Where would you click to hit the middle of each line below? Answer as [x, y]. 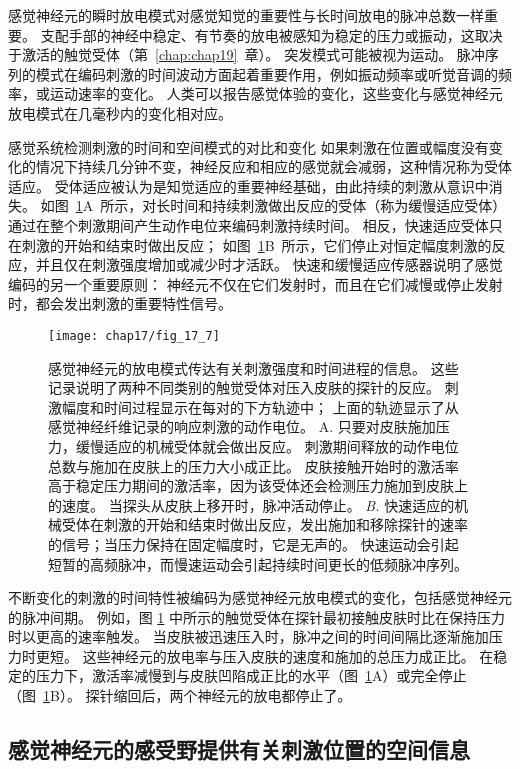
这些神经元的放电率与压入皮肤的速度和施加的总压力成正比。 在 [288, 655]
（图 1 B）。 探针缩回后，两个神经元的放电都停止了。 [180, 695]
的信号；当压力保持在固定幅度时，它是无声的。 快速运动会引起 [253, 543]
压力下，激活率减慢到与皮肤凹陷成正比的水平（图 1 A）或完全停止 [251, 675]
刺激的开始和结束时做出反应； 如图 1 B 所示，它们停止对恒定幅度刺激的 [256, 244]
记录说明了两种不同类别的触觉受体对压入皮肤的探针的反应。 [244, 387]
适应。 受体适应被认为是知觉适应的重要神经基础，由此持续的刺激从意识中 [248, 185]
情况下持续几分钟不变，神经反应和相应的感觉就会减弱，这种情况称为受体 [273, 166]
